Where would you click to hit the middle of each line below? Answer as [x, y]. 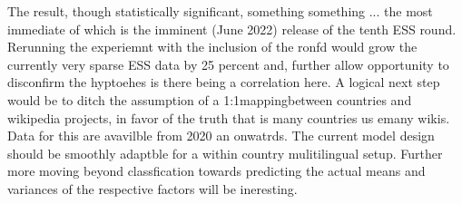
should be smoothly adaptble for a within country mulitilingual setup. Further [225, 153]
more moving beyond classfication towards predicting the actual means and [216, 171]
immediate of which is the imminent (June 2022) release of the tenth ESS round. [232, 29]
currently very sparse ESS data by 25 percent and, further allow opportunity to [228, 64]
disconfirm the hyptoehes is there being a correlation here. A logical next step [224, 82]
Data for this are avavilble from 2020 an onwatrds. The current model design [221, 136]
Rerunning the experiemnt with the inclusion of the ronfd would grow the [212, 47]
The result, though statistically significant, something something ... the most [220, 11]
